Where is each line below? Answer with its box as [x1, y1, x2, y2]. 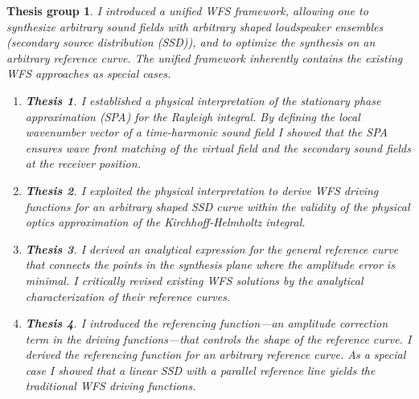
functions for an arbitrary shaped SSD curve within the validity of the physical [25, 197, 410, 214]
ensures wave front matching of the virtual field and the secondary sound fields [25, 139, 411, 156]
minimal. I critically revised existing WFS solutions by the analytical [25, 271, 364, 288]
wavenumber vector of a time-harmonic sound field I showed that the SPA [25, 124, 388, 140]
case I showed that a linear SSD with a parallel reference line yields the [25, 361, 376, 378]
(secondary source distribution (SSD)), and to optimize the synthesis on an [6, 34, 376, 51]
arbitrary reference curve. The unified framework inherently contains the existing [6, 49, 403, 66]
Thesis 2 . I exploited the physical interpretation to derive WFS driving [25, 181, 379, 198]
